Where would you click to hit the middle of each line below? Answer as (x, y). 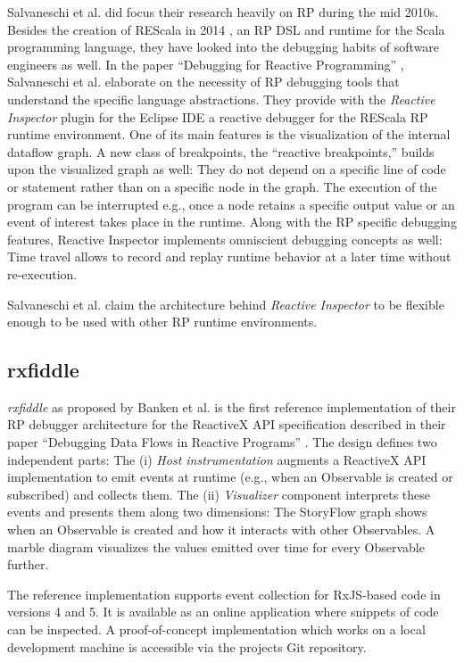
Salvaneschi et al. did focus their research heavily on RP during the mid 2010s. (223, 12)
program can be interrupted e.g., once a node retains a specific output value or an (231, 204)
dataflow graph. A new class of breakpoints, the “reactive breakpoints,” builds (221, 151)
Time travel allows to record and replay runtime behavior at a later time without (229, 257)
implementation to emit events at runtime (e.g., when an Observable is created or (230, 477)
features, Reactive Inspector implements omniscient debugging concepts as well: (225, 239)
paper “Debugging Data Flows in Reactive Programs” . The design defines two (222, 442)
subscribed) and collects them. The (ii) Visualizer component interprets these (219, 494)
